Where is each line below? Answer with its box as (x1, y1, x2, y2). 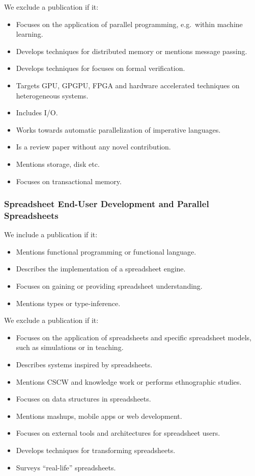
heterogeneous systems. (16, 90, 89, 101)
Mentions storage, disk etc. (16, 158, 100, 169)
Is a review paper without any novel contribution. (16, 141, 171, 152)
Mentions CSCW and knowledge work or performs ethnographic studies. (16, 376, 242, 387)
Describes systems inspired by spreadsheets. (16, 359, 153, 370)
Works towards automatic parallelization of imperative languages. (16, 124, 221, 135)
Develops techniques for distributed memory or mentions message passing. (16, 45, 247, 56)
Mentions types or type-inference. (16, 297, 121, 308)
